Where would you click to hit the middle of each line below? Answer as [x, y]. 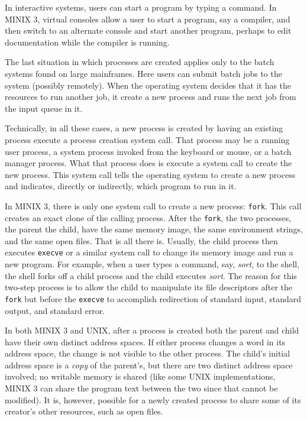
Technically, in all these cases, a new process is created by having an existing [144, 128]
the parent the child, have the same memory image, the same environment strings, [154, 229]
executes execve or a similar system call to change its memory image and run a [149, 252]
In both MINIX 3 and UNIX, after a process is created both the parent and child [152, 330]
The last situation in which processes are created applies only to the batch [140, 62]
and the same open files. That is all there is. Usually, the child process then [141, 240]
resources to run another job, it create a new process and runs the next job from [151, 97]
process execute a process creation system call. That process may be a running [147, 139]
